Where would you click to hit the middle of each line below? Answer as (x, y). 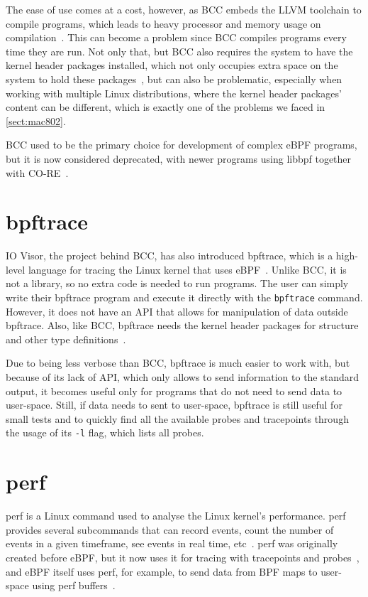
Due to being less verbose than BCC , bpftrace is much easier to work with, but (178, 363)
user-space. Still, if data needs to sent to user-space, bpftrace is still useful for (174, 405)
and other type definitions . (66, 339)
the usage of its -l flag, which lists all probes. (105, 432)
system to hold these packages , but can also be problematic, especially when (174, 79)
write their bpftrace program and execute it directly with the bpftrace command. (184, 297)
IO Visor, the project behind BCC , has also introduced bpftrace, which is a (169, 256)
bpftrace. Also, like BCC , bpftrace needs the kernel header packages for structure (182, 325)
